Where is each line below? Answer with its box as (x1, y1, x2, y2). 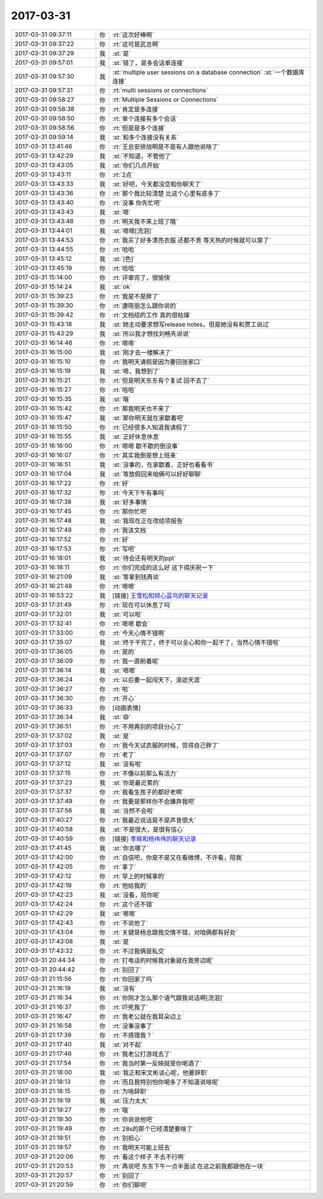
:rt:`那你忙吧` (112, 507, 148, 515)
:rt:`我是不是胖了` (112, 292, 160, 300)
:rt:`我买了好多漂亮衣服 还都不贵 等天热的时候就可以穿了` (112, 236, 272, 244)
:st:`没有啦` (112, 760, 143, 768)
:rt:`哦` (112, 1106, 130, 1114)
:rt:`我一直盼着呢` (112, 657, 160, 665)
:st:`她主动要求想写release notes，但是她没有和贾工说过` (112, 320, 271, 329)
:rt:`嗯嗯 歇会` (112, 620, 150, 628)
